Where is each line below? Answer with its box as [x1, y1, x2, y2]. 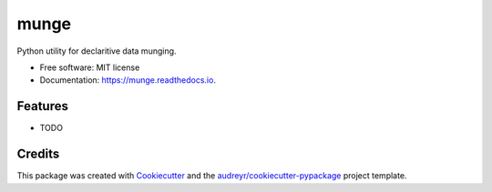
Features [16, 98, 68, 114]
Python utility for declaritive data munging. [16, 45, 177, 56]
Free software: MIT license [39, 62, 140, 73]
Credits [16, 147, 60, 162]
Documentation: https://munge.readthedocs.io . [39, 75, 216, 86]
